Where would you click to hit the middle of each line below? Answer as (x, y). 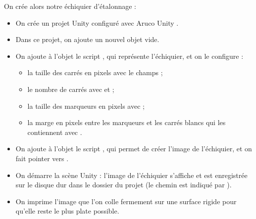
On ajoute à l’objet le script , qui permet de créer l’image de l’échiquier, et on (134, 149)
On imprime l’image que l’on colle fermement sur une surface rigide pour (126, 201)
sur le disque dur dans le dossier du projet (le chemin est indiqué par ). (124, 185)
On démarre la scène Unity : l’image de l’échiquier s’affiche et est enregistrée (131, 175)
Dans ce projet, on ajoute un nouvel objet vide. (87, 39)
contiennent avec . (55, 132)
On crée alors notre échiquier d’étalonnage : (70, 6)
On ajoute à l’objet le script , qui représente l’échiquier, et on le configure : (129, 56)
